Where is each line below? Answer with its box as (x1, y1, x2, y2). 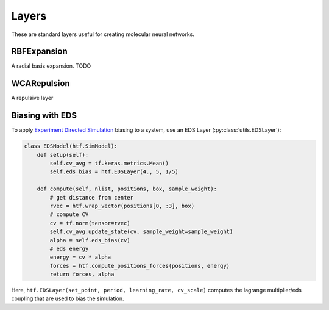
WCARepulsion (11, 78, 70, 88)
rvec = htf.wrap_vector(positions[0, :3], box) (49, 202, 195, 209)
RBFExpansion (11, 46, 68, 57)
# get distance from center (49, 194, 134, 201)
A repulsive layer (11, 95, 54, 102)
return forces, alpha (49, 271, 115, 278)
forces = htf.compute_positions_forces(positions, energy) (49, 262, 230, 269)
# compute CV (49, 211, 89, 218)
